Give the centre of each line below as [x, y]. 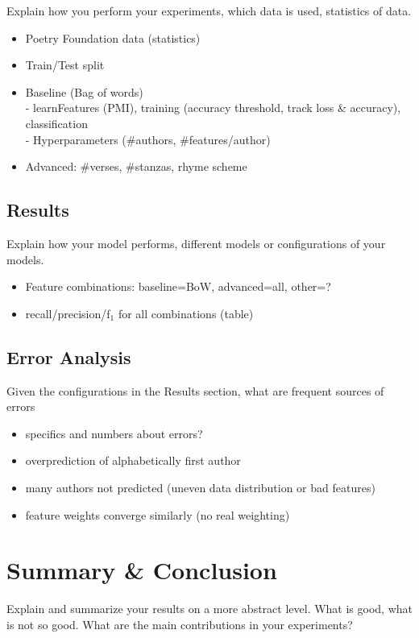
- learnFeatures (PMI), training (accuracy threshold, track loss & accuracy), [213, 108]
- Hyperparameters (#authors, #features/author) [148, 139]
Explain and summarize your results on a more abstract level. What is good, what [209, 609]
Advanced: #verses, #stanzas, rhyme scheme [136, 166]
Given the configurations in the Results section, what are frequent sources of [195, 390]
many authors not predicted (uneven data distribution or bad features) [200, 487]
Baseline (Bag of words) [84, 91]
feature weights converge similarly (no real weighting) [158, 514]
